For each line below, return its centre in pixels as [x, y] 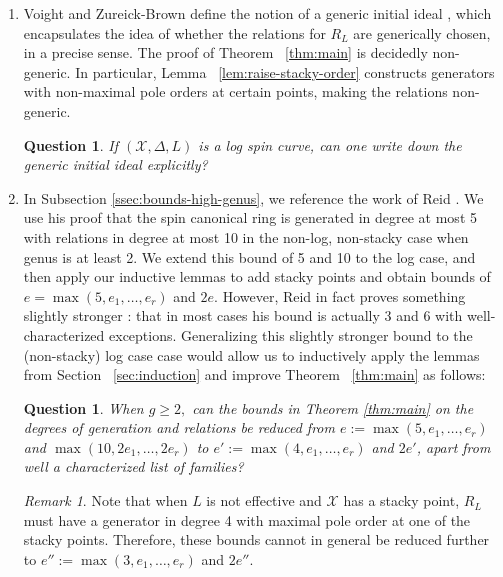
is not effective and [264, 500]
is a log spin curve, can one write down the [330, 144]
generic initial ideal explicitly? [115, 164]
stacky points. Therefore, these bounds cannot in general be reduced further [256, 539]
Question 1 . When [83, 407]
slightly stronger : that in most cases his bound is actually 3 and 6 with [243, 315]
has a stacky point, [401, 500]
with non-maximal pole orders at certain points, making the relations [235, 91]
